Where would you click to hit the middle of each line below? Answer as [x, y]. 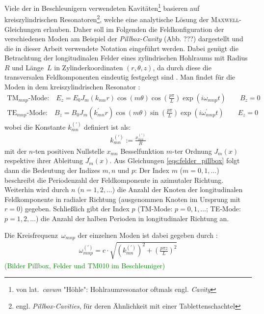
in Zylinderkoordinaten [89, 67]
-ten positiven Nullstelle [69, 151]
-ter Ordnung [192, 151]
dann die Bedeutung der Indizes [52, 170]
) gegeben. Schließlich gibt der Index [75, 209]
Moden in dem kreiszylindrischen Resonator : [72, 87]
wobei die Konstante [35, 127]
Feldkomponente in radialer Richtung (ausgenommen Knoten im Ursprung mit [123, 199]
